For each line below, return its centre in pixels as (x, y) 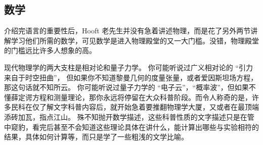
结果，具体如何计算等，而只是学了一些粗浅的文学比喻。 (96, 137)
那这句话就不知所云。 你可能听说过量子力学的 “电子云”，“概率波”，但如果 (126, 87)
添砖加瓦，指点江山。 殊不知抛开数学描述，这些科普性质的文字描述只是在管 (129, 116)
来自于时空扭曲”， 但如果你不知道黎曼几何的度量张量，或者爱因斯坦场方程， (131, 77)
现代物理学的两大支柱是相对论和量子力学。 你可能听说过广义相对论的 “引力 (128, 67)
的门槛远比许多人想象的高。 (50, 50)
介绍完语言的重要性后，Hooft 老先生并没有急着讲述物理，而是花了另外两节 (127, 31)
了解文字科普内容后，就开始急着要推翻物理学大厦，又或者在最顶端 (149, 107)
